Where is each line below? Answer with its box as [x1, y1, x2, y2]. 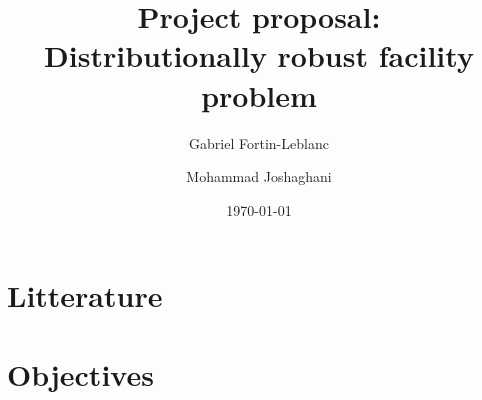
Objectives [7, 353, 154, 394]
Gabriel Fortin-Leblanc [189, 132, 329, 153]
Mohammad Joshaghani [186, 166, 332, 187]
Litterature [7, 275, 163, 316]
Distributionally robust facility [44, 35, 474, 76]
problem [201, 74, 317, 115]
